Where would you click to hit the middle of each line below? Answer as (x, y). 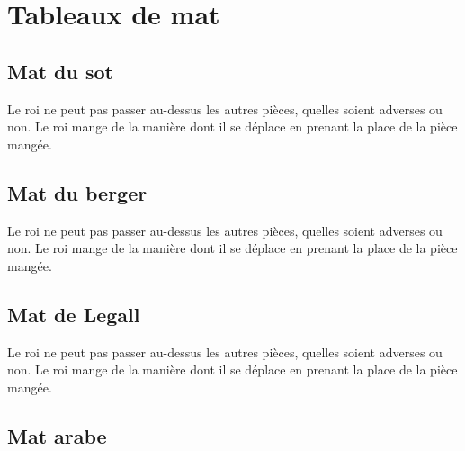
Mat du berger (77, 192)
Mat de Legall (74, 314)
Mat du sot (60, 71)
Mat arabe (57, 435)
